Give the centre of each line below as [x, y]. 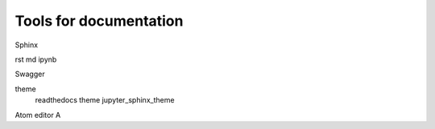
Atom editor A [38, 115]
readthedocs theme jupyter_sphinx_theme [105, 100]
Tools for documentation [99, 21]
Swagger [30, 74]
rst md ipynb [36, 59]
